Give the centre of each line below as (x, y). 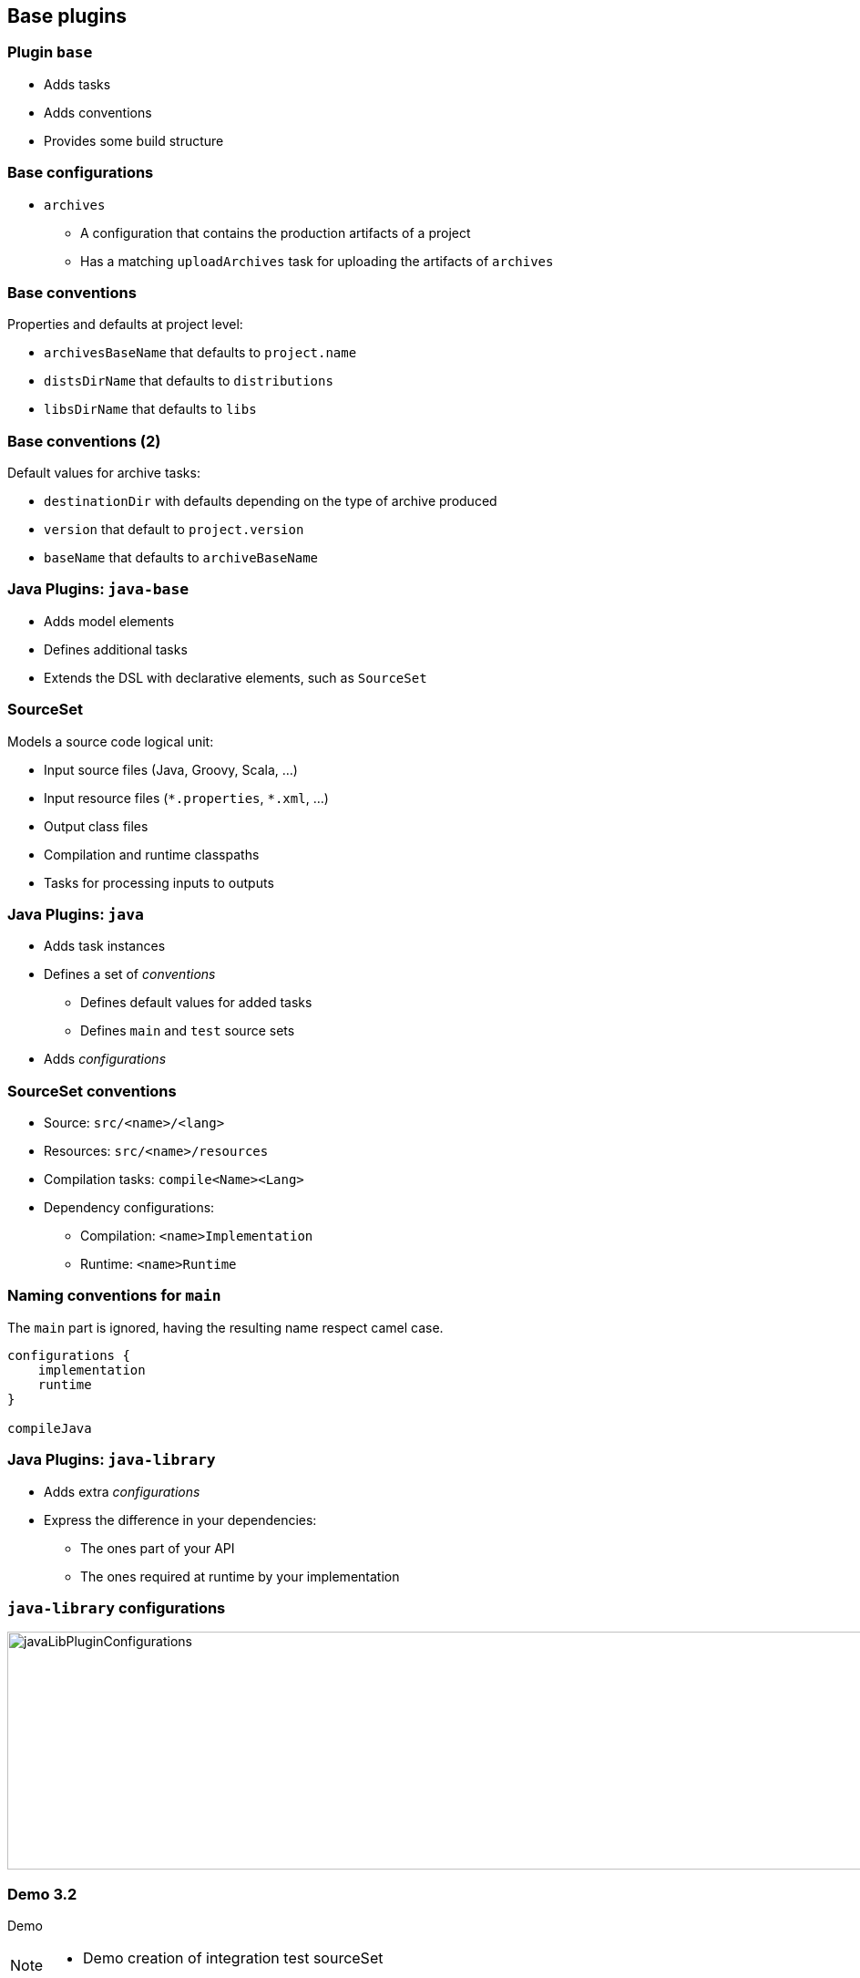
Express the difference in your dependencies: (180, 1520)
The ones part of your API (158, 1548)
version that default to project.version (174, 530)
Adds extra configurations (122, 1491)
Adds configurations (105, 1059)
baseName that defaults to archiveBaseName (181, 558)
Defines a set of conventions (130, 974)
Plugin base (50, 52)
